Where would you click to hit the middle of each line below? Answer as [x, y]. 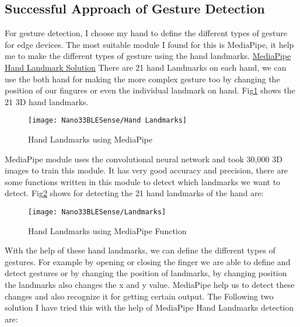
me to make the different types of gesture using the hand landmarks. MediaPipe [148, 56]
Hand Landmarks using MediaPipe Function [107, 230]
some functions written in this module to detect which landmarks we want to [143, 181]
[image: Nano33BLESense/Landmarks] [97, 212]
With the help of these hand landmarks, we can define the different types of [140, 250]
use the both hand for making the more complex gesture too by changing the [142, 79]
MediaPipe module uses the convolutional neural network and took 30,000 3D [144, 159]
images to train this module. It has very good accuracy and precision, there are [146, 170]
